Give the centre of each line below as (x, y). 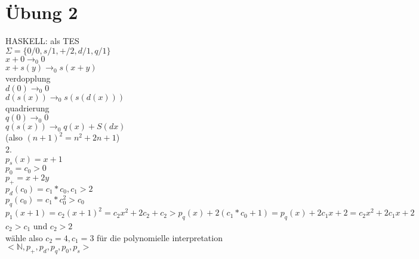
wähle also (24, 237)
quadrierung (27, 107)
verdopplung (28, 78)
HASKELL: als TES (42, 41)
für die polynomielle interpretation (160, 237)
